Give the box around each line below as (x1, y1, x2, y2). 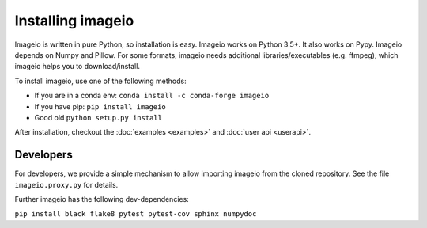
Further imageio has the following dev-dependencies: (14, 194, 189, 203)
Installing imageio (14, 12, 134, 29)
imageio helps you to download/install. (14, 62, 140, 71)
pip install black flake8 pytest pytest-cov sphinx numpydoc (14, 210, 257, 218)
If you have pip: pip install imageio (34, 101, 166, 111)
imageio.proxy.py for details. (14, 180, 119, 189)
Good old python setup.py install (34, 112, 162, 122)
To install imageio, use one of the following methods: (14, 76, 187, 85)
